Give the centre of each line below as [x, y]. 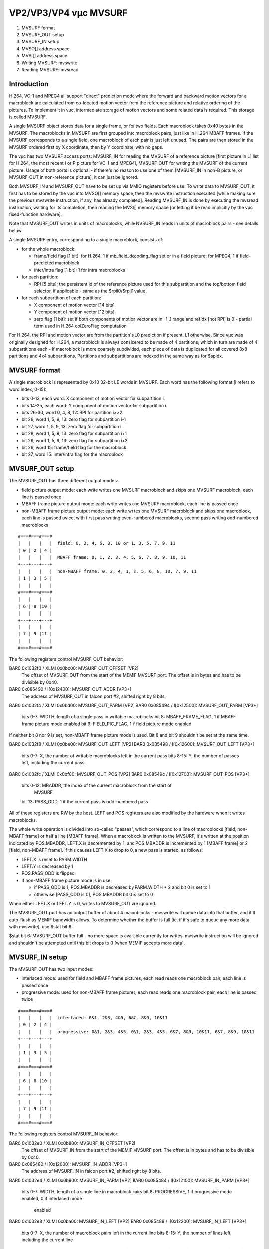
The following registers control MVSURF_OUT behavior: [66, 659]
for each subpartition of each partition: [62, 298]
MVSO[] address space [46, 49]
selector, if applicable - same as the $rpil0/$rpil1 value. [90, 291]
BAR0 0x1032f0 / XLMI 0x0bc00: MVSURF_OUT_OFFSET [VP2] [74, 668]
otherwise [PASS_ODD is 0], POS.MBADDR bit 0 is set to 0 [94, 894]
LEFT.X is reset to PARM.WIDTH [54, 859]
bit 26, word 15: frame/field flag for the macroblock [74, 447]
